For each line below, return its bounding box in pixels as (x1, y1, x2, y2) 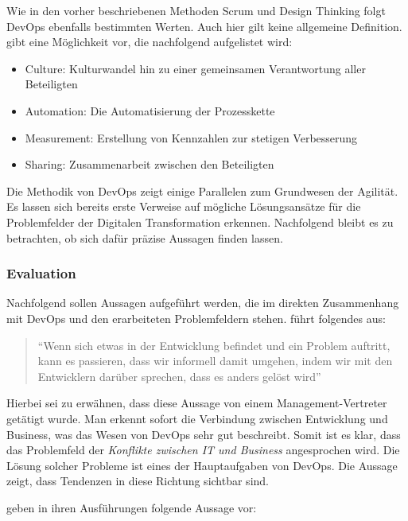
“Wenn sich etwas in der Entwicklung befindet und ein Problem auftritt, (37, 336, 391, 353)
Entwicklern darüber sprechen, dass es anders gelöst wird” (37, 367, 321, 384)
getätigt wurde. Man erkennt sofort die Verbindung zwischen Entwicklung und (6, 410, 388, 426)
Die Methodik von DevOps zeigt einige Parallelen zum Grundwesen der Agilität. (6, 182, 398, 199)
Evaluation (6, 263, 76, 283)
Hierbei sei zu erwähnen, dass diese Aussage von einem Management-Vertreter (6, 395, 387, 411)
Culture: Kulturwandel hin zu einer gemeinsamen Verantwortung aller (25, 60, 366, 76)
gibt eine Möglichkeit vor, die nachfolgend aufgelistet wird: (6, 33, 293, 50)
